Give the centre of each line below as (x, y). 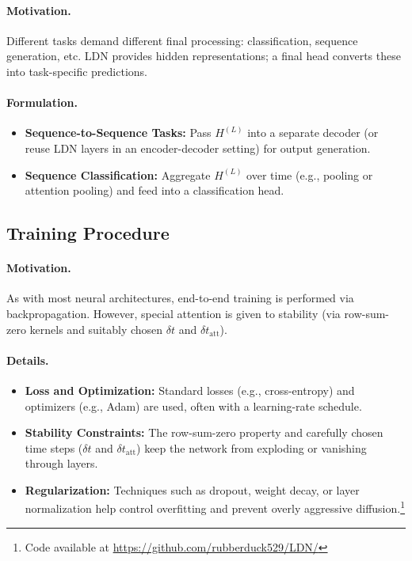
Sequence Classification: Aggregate (118, 174)
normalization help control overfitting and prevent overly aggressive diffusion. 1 (215, 507)
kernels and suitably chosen (96, 329)
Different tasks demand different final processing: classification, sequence (182, 40)
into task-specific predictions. (77, 71)
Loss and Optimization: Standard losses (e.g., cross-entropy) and (190, 390)
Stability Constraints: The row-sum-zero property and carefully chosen (204, 432)
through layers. (61, 463)
